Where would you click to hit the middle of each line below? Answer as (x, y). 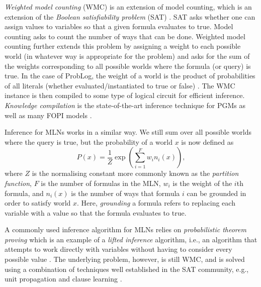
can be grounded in (216, 193)
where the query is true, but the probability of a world (89, 141)
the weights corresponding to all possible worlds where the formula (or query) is (128, 66)
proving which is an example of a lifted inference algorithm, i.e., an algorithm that (131, 239)
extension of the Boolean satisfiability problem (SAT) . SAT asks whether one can (130, 16)
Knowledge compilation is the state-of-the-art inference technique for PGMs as (125, 105)
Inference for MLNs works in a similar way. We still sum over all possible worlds (128, 132)
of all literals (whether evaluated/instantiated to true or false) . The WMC (120, 85)
